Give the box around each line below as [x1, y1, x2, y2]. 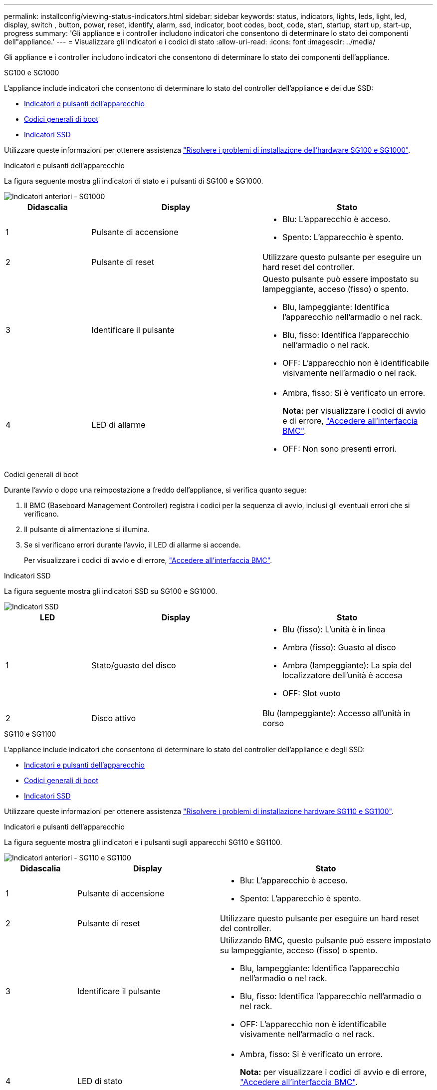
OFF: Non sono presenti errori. [282, 444, 397, 454]
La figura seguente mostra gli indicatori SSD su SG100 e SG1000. [4, 587, 218, 595]
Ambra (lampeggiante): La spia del [282, 660, 412, 670]
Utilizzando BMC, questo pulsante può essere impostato [219, 935, 431, 945]
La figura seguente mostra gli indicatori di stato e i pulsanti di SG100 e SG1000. [4, 177, 263, 185]
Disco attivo [91, 713, 136, 723]
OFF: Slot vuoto [282, 688, 341, 698]
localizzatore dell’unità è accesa [282, 670, 403, 680]
